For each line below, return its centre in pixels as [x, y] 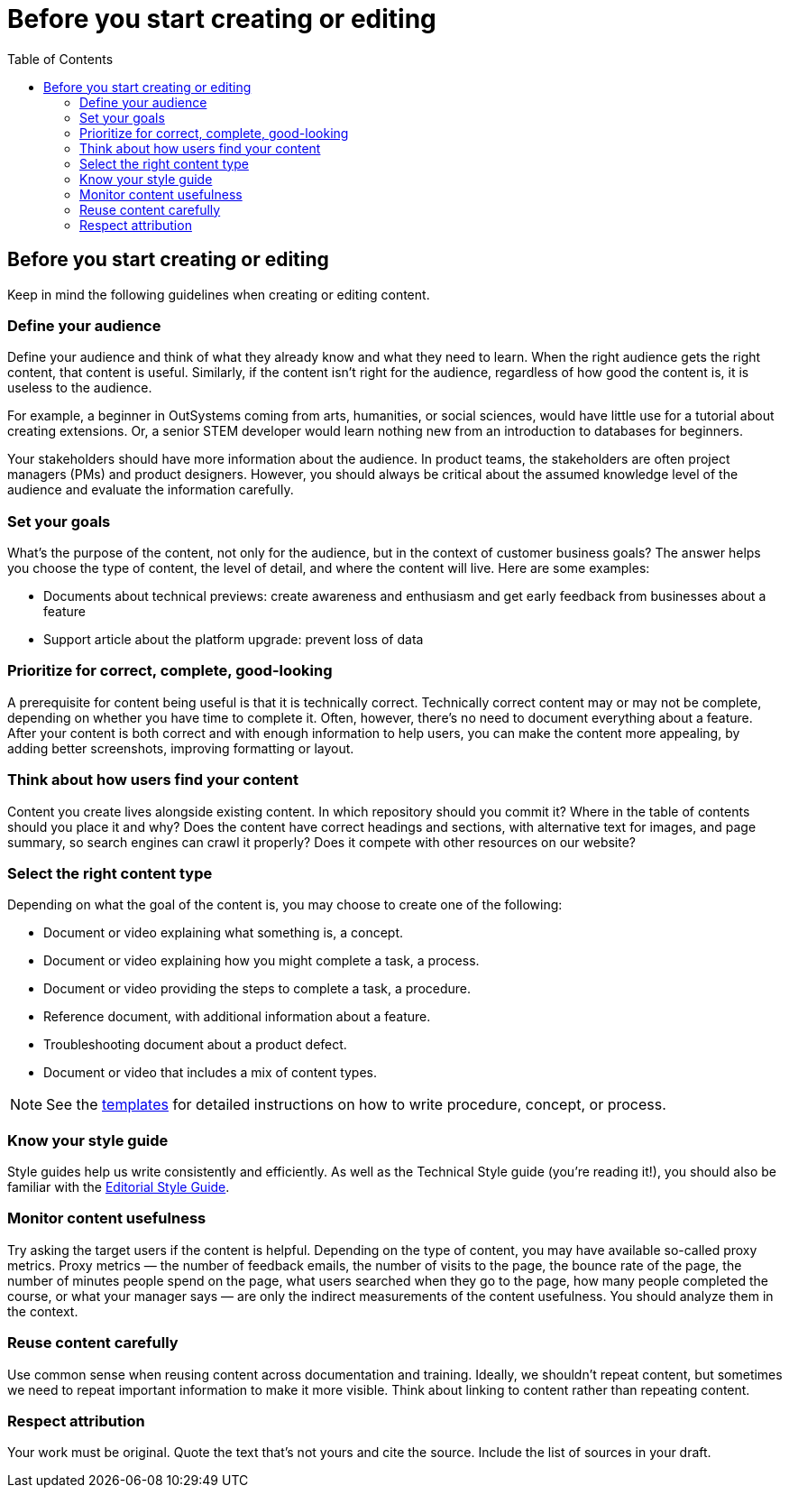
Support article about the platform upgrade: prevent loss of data [234, 640]
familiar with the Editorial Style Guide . [119, 1187]
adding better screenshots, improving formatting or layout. [181, 748]
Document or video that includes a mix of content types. [211, 1073]
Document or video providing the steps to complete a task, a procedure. [257, 989]
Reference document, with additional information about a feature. [237, 1017]
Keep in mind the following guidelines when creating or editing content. [219, 294]
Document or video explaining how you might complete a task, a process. [261, 961]
